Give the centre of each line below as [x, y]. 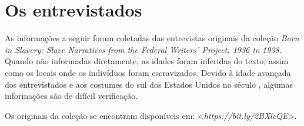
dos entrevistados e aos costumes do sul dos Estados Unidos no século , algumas [149, 84]
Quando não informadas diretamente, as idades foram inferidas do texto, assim [147, 61]
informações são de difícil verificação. [71, 96]
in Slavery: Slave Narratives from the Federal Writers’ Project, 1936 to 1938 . [143, 49]
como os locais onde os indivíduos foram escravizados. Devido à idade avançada [148, 72]
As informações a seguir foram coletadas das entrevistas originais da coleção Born [152, 38]
